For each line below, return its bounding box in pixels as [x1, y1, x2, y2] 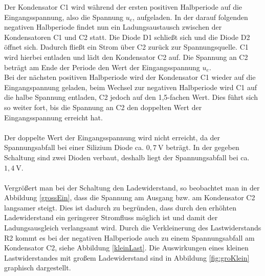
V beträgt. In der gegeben [158, 142, 239, 153]
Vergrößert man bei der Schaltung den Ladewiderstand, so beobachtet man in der [4, 182, 260, 193]
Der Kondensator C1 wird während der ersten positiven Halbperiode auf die [4, 2, 242, 12]
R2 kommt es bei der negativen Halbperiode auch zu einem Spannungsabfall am [4, 232, 255, 243]
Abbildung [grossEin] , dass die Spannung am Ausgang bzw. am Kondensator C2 [4, 192, 255, 203]
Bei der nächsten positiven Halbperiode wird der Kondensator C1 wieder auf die [4, 72, 256, 82]
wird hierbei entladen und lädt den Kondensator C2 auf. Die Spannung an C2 [4, 51, 248, 62]
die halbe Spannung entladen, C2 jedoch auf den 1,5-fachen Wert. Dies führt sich [4, 92, 258, 102]
